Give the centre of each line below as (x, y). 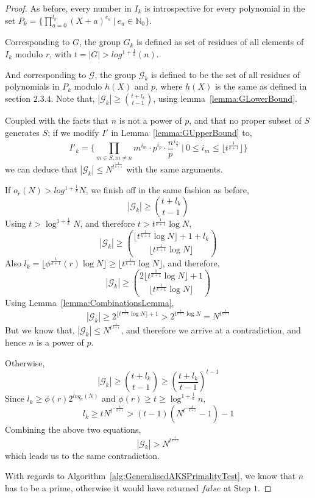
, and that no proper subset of (245, 120)
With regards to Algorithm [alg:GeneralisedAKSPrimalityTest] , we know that (150, 476)
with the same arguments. (175, 169)
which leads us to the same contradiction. (82, 455)
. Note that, (73, 98)
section (18, 98)
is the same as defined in (261, 86)
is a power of (60, 342)
